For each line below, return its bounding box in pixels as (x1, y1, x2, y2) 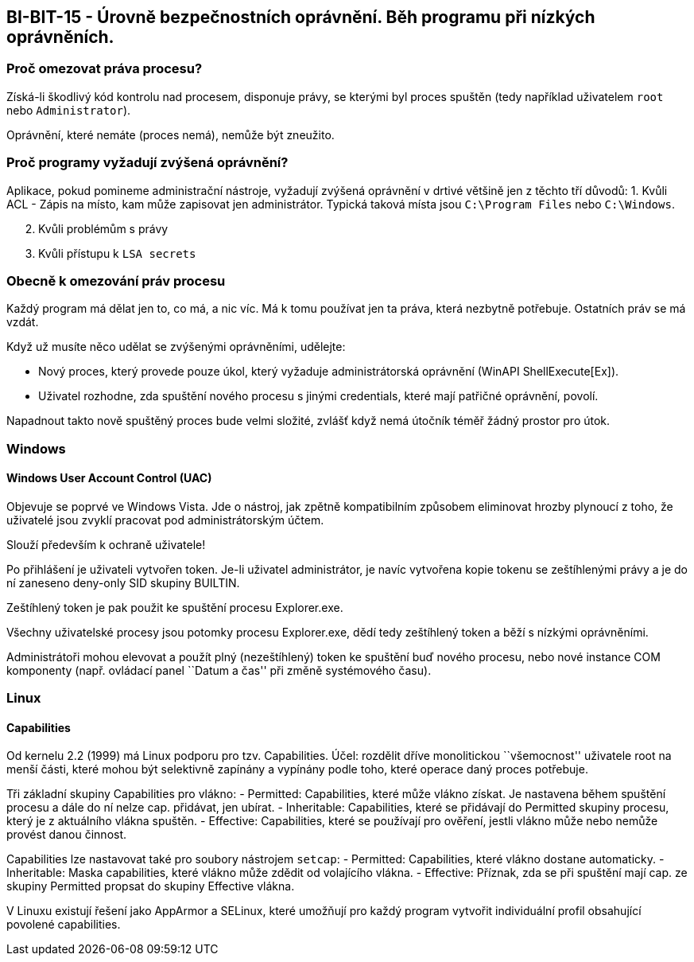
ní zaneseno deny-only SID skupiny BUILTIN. (6, 575, 240, 590)
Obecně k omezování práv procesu (6, 272, 226, 289)
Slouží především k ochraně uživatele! (6, 537, 206, 551)
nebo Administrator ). (6, 103, 131, 117)
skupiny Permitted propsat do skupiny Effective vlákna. (6, 879, 295, 894)
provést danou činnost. (6, 828, 127, 842)
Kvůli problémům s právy (38, 221, 169, 236)
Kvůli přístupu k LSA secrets (38, 246, 196, 260)
